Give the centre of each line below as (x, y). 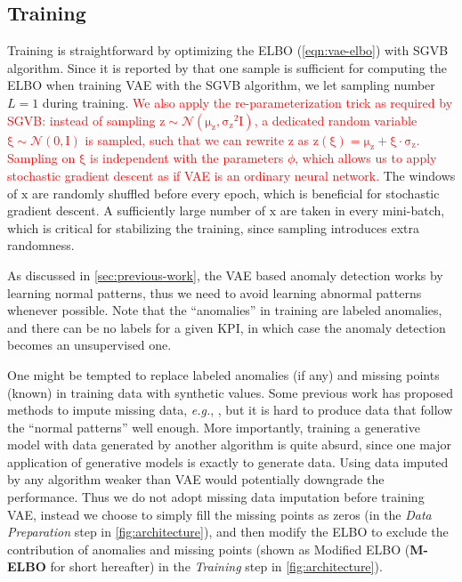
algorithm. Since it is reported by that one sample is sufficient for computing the (227, 67)
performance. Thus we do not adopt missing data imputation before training (216, 497)
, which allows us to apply (366, 158)
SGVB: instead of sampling (81, 120)
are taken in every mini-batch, (362, 210)
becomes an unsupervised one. (89, 345)
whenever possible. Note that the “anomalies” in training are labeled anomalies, (225, 310)
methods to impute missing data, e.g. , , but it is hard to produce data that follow (230, 410)
